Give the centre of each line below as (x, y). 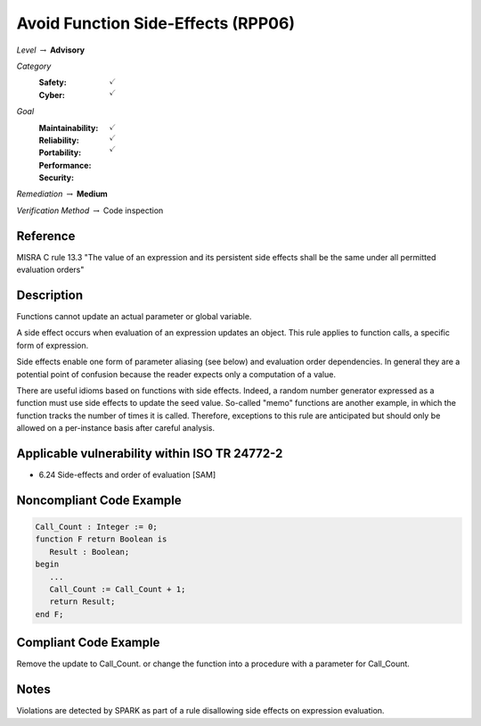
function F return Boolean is (101, 539)
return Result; (82, 602)
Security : (57, 177)
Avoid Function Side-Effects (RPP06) (156, 23)
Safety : (53, 82)
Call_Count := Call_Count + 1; (118, 590)
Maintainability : (69, 128)
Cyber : (52, 95)
